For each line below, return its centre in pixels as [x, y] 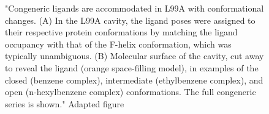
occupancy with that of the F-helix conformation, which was [118, 44]
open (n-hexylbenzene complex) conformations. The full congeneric [131, 92]
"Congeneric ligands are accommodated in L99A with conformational [134, 8]
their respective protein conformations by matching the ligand [121, 32]
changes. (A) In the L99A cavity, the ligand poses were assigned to [130, 20]
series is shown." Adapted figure [65, 103]
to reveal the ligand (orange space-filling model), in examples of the [132, 67]
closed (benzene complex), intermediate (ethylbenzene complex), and [134, 80]
